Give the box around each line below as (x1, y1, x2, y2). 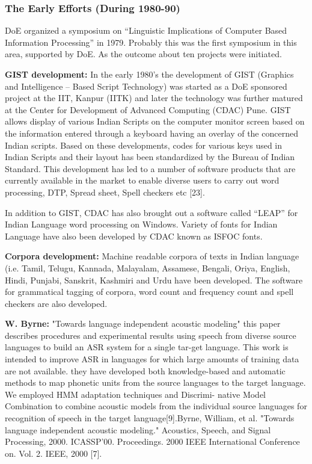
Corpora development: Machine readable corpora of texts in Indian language (5, 250, 299, 262)
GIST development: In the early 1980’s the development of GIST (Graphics (5, 68, 294, 80)
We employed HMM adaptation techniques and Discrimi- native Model (5, 388, 266, 400)
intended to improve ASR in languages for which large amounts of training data (5, 353, 299, 365)
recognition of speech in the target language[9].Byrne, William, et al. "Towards (5, 412, 295, 424)
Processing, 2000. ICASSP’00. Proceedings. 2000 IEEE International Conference (5, 435, 300, 448)
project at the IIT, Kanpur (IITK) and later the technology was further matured (5, 91, 303, 104)
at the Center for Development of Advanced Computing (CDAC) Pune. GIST (5, 103, 291, 116)
